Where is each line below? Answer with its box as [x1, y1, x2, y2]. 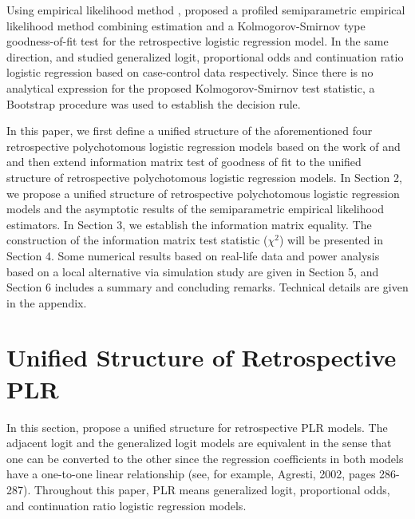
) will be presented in [279, 232, 383, 248]
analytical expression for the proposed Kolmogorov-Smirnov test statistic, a [6, 79, 375, 96]
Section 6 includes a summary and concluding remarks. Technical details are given [6, 279, 409, 295]
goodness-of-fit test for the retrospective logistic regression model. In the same [6, 33, 389, 50]
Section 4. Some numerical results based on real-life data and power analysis [6, 247, 380, 263]
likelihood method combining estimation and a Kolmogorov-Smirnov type [6, 17, 366, 34]
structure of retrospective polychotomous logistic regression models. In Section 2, [6, 168, 402, 185]
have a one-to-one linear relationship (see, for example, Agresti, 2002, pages [6, 466, 376, 482]
